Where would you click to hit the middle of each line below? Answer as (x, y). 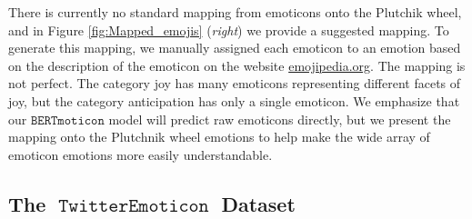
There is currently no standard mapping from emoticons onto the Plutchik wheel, (235, 12)
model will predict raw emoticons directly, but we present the (280, 119)
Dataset (258, 203)
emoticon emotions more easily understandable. (141, 154)
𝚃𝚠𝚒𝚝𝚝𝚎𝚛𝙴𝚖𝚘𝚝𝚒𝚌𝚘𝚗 (134, 205)
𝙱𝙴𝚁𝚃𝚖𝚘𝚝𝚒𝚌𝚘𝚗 (67, 120)
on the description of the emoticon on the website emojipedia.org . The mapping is (237, 65)
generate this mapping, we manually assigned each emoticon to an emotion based (235, 48)
